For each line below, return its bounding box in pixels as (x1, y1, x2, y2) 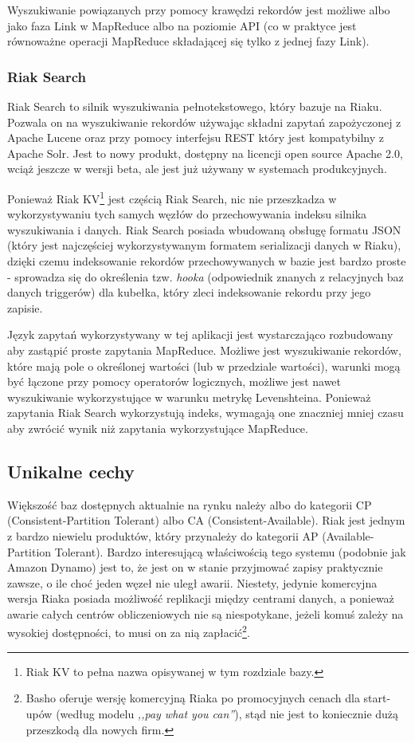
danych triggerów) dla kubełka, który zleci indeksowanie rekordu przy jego (7, 284, 371, 301)
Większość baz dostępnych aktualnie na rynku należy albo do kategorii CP (7, 496, 372, 513)
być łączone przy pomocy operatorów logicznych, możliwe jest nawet (7, 373, 342, 390)
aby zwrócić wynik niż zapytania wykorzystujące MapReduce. (7, 419, 308, 436)
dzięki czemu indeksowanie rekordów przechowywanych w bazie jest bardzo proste (7, 253, 406, 269)
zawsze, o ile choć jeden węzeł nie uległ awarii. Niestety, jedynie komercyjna (7, 574, 378, 591)
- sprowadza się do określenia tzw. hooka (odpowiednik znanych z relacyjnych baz (7, 268, 404, 285)
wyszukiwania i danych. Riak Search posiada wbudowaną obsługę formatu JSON (7, 221, 401, 238)
